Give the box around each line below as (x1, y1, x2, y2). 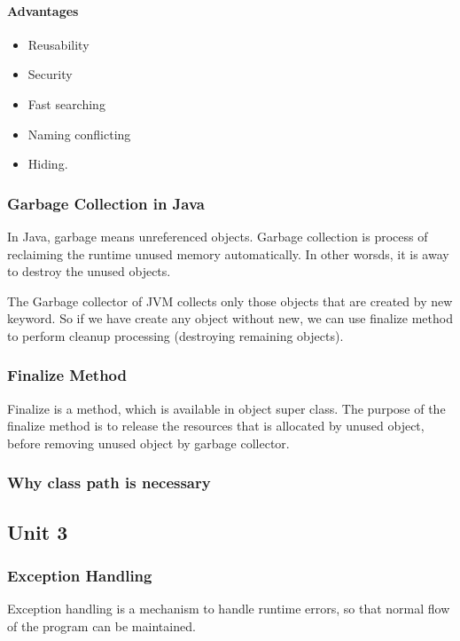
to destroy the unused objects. (7, 262, 171, 281)
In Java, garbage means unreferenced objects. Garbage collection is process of (7, 226, 428, 245)
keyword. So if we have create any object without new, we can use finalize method (7, 309, 453, 328)
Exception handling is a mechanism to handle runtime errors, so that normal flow (7, 599, 450, 618)
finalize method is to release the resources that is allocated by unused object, (7, 416, 425, 435)
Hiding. (27, 154, 68, 173)
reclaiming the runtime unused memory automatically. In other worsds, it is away (7, 244, 449, 263)
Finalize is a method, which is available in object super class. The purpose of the (7, 399, 446, 417)
